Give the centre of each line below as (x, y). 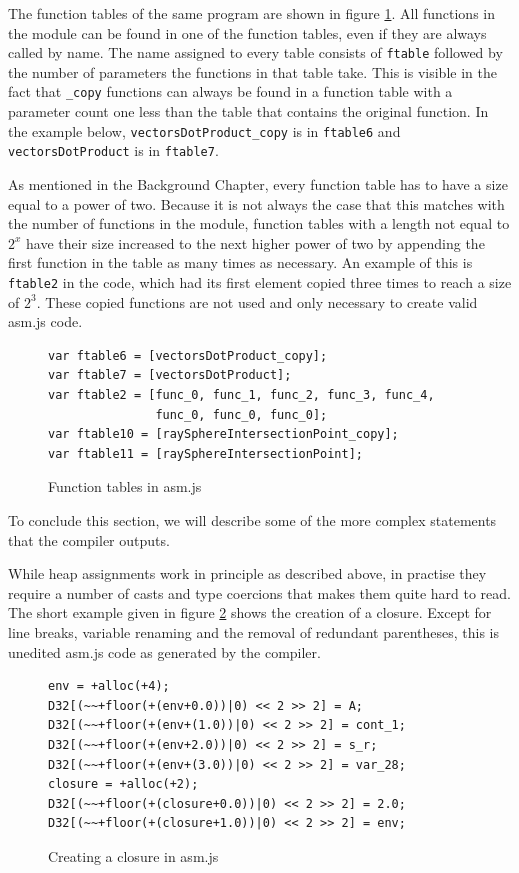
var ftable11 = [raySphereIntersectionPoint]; (205, 453)
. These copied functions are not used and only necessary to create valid (257, 301)
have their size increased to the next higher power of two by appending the (255, 242)
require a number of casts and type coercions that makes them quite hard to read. (259, 592)
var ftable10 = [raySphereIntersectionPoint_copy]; (223, 434)
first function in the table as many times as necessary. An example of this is (240, 262)
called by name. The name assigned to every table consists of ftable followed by (255, 52)
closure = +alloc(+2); (123, 784)
